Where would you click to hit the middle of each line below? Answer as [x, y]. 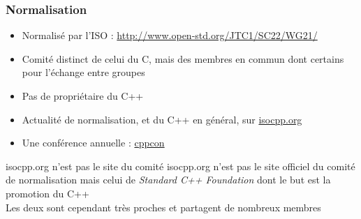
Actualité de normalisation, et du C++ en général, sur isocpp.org [162, 119]
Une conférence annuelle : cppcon [93, 143]
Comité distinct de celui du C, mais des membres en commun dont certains [183, 58]
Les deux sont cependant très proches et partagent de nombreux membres [163, 207]
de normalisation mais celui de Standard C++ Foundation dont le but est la [168, 180]
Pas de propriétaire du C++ [83, 96]
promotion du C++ [47, 193]
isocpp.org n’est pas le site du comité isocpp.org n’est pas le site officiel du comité [180, 166]
